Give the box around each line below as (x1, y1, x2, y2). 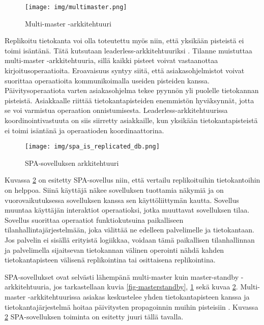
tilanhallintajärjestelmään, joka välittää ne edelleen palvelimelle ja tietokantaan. (5, 224, 254, 235)
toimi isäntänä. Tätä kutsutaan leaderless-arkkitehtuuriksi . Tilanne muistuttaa (5, 45, 252, 55)
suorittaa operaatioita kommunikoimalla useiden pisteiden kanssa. (5, 75, 210, 85)
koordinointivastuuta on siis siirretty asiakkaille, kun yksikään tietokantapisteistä (5, 115, 258, 125)
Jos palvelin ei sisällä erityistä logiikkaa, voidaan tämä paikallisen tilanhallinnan (5, 234, 255, 245)
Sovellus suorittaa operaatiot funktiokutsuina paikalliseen (5, 214, 184, 225)
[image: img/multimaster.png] (25, 4, 127, 11)
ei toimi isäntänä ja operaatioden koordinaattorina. (5, 125, 164, 135)
